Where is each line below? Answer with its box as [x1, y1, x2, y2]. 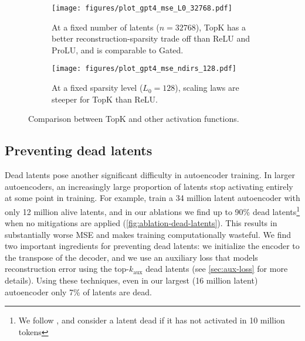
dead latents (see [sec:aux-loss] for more [145, 262, 288, 275]
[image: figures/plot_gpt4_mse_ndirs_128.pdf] [52, 64, 236, 73]
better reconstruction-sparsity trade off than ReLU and [52, 32, 250, 45]
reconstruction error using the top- [5, 262, 129, 275]
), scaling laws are [175, 81, 239, 94]
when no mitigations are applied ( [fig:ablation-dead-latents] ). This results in [5, 217, 277, 229]
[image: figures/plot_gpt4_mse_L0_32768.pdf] [52, 4, 232, 12]
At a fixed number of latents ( [52, 21, 160, 33]
